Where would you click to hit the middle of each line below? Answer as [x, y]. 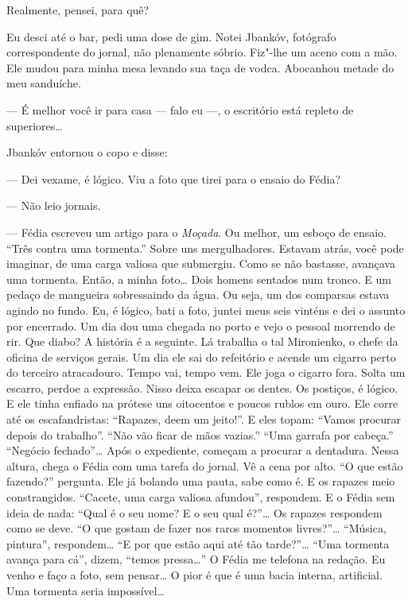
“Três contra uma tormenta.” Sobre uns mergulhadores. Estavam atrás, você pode [205, 248]
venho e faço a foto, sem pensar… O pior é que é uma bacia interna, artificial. [194, 575]
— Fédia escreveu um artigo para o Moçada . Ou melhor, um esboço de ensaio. [197, 232]
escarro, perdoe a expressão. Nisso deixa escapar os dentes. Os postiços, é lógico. [202, 387]
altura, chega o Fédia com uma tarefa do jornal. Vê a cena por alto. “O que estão [205, 465]
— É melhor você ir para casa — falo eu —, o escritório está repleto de [180, 109]
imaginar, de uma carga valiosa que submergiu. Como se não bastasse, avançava [201, 263]
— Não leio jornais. [54, 205]
